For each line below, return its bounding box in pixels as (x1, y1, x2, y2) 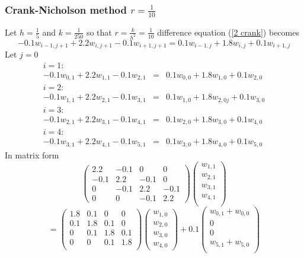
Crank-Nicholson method (5, 2, 127, 17)
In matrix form (5, 148, 59, 161)
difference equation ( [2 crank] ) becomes (157, 26, 299, 38)
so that (86, 26, 112, 38)
